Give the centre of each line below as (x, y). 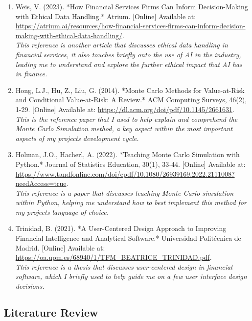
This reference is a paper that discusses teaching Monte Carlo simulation (124, 193)
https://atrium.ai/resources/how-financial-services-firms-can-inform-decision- (130, 26)
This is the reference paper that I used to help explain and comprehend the (126, 119)
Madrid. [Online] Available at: (60, 247)
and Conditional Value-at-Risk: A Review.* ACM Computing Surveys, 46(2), (131, 100)
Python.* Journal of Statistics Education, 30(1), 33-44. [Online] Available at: (130, 164)
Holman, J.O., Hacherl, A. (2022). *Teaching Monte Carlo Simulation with (127, 154)
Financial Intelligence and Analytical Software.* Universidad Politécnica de (128, 238)
